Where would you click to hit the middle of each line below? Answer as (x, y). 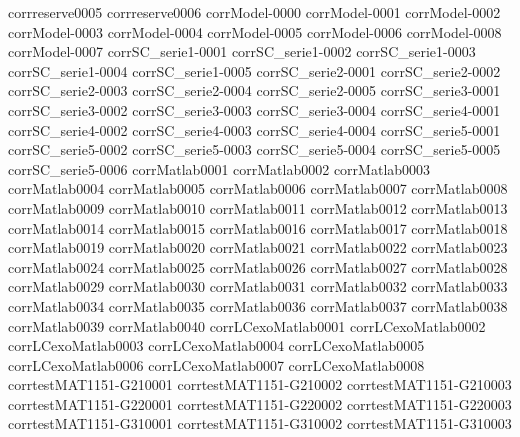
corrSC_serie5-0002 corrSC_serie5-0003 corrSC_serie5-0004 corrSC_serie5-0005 (254, 149)
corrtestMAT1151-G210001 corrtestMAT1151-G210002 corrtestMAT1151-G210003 (260, 384)
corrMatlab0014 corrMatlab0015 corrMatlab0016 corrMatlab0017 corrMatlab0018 (258, 227)
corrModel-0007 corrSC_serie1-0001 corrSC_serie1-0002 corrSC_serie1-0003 (242, 51)
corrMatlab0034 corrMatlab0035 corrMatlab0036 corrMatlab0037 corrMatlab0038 (258, 305)
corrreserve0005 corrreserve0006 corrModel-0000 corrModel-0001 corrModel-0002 (254, 12)
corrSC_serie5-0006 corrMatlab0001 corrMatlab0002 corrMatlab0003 (219, 168)
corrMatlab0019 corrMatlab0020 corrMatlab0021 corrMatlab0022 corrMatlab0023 (258, 247)
